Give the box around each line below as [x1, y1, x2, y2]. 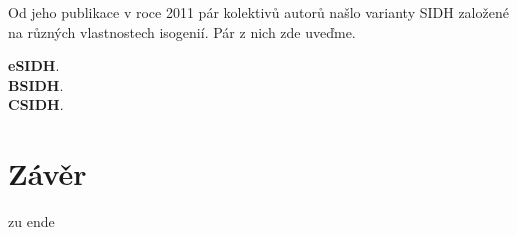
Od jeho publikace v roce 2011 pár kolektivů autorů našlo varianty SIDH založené [8, 2, 509, 22]
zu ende [8, 211, 55, 232]
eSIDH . [8, 55, 60, 76]
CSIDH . [8, 94, 64, 115]
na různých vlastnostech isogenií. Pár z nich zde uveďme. [8, 21, 356, 42]
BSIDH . [8, 74, 64, 95]
